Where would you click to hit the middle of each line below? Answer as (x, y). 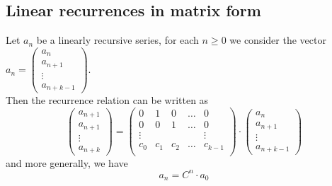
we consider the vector (278, 40)
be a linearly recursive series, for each (118, 40)
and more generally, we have (67, 162)
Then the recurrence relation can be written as (107, 100)
